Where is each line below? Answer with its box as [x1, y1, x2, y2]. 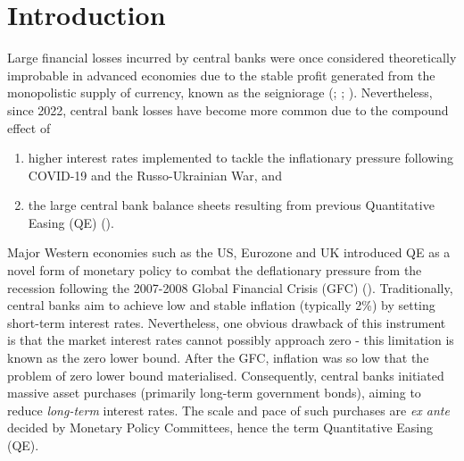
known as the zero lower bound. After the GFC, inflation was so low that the [7, 348, 429, 367]
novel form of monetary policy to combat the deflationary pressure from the [7, 261, 422, 280]
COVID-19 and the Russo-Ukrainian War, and [28, 165, 282, 184]
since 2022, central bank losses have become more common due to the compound [7, 100, 449, 119]
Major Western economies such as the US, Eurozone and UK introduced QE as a [7, 243, 451, 262]
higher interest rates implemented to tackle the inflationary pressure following [28, 148, 453, 167]
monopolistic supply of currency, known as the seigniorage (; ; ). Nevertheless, [7, 83, 433, 102]
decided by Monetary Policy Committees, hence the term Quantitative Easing [7, 418, 433, 437]
